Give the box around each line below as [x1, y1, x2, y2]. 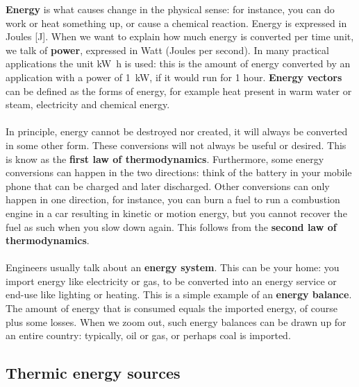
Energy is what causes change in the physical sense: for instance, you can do [6, 2, 335, 16]
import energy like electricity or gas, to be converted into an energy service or [6, 273, 337, 288]
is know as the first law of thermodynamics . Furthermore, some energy [6, 151, 324, 166]
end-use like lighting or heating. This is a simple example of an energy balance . [6, 287, 352, 302]
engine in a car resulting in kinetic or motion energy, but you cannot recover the [6, 205, 347, 220]
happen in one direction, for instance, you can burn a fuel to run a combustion [6, 192, 340, 207]
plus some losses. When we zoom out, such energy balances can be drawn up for [6, 314, 347, 329]
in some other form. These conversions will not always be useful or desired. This [6, 137, 347, 152]
